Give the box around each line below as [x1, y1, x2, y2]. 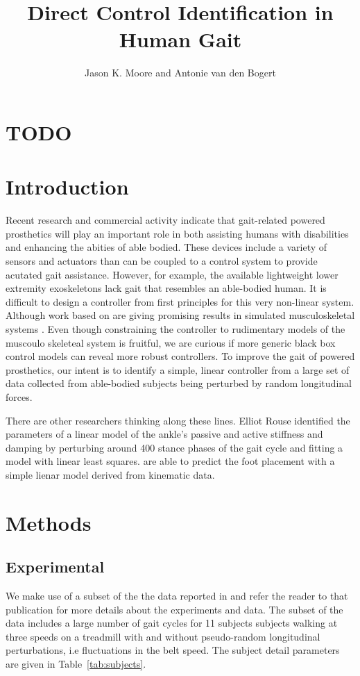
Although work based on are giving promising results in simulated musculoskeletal [6, 308, 355, 322]
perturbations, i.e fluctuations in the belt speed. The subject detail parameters [6, 643, 340, 657]
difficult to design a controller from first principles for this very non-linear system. [6, 294, 354, 308]
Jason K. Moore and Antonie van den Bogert [85, 65, 276, 80]
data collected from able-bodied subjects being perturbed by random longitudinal [6, 376, 352, 390]
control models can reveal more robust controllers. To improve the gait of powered [6, 349, 355, 363]
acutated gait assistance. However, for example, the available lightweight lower [6, 267, 338, 281]
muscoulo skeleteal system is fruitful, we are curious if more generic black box [6, 335, 336, 349]
